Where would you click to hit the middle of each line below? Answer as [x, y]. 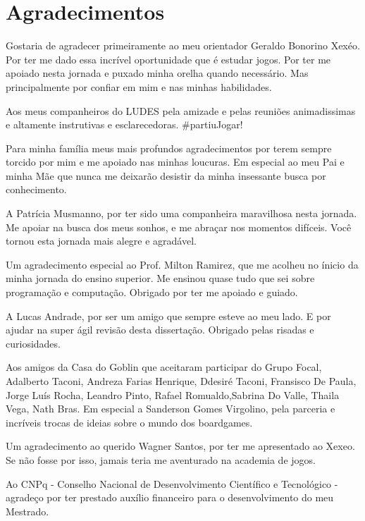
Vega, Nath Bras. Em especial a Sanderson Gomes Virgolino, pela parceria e [171, 409]
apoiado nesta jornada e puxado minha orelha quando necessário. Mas [157, 73]
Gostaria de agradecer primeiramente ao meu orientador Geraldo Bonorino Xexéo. [183, 45]
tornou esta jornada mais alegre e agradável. [101, 241]
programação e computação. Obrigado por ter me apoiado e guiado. [152, 292]
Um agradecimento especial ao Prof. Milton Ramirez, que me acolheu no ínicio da [182, 264]
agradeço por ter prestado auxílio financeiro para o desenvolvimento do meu [170, 497]
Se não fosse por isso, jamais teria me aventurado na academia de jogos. [161, 459]
